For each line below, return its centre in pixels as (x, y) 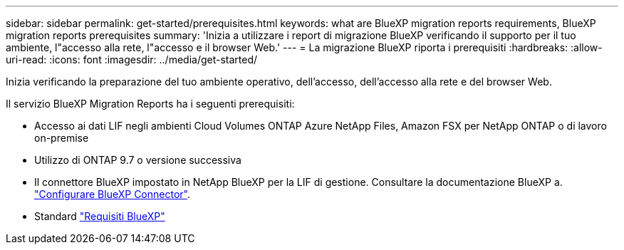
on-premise (62, 138)
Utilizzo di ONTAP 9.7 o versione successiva (138, 160)
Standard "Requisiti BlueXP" (100, 216)
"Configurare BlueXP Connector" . (112, 194)
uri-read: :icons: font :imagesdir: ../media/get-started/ (132, 59)
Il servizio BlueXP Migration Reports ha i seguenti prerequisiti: (150, 104)
